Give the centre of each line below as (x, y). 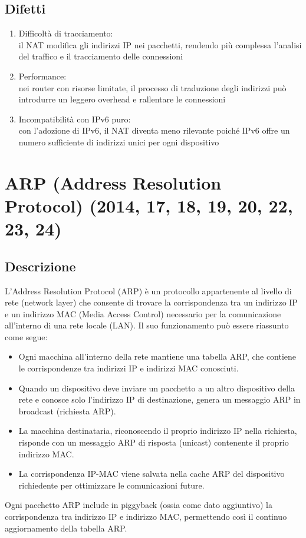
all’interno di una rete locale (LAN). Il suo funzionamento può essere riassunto (147, 325)
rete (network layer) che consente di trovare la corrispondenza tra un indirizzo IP (151, 302)
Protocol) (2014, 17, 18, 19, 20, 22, (149, 205)
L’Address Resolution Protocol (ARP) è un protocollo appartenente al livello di (148, 290)
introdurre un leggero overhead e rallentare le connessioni (122, 99)
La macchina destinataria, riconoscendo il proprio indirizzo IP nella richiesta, (158, 431)
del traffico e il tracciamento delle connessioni (101, 56)
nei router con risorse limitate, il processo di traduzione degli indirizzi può (152, 87)
